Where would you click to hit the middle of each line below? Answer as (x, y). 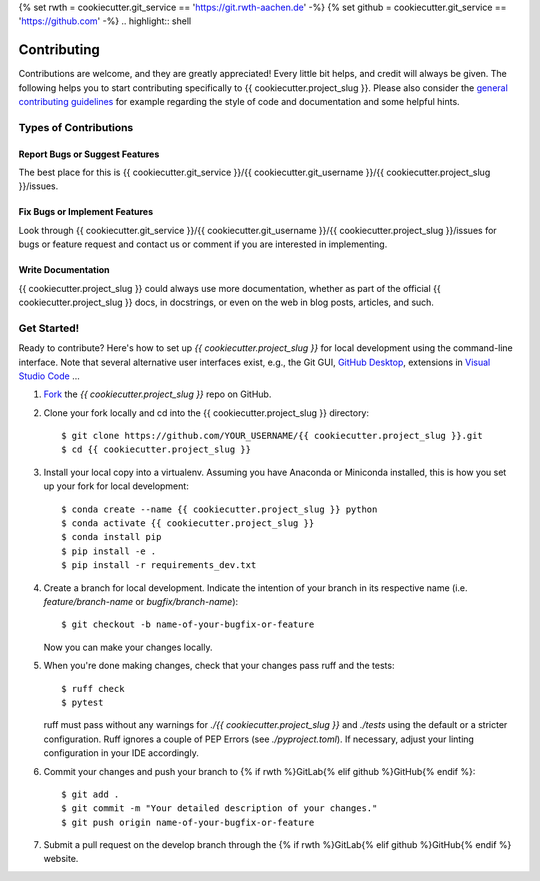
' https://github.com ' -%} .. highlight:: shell (105, 21)
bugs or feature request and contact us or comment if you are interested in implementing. (203, 244)
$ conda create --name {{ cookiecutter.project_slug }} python (219, 509)
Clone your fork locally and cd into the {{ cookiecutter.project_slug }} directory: (206, 412)
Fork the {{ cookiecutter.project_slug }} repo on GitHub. (157, 394)
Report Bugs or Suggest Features (89, 154)
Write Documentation (64, 270)
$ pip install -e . (109, 551)
